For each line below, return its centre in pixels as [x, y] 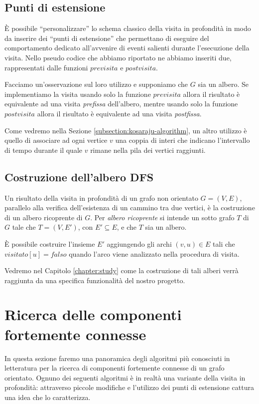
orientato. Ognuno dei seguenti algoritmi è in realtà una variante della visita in [125, 377]
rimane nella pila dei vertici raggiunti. [148, 150]
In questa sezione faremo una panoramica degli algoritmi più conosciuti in [117, 358]
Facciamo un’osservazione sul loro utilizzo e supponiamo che [96, 84]
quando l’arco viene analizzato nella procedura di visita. [154, 253]
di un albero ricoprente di [44, 217]
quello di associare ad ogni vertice [56, 140]
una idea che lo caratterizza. [48, 397]
